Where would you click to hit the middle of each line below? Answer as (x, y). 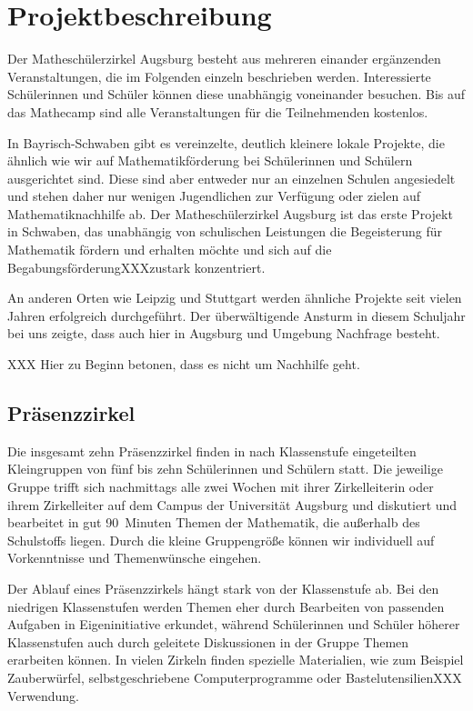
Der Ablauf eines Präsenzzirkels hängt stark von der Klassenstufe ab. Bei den (223, 588)
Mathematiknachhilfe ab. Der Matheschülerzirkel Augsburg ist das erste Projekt (230, 213)
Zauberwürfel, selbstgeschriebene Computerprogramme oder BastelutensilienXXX (235, 677)
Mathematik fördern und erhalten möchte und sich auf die (170, 250)
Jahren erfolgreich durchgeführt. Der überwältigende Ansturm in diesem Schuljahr (236, 315)
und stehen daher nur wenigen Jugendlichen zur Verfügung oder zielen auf (214, 196)
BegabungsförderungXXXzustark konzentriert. (136, 267)
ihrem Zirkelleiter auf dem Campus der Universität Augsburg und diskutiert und (232, 504)
